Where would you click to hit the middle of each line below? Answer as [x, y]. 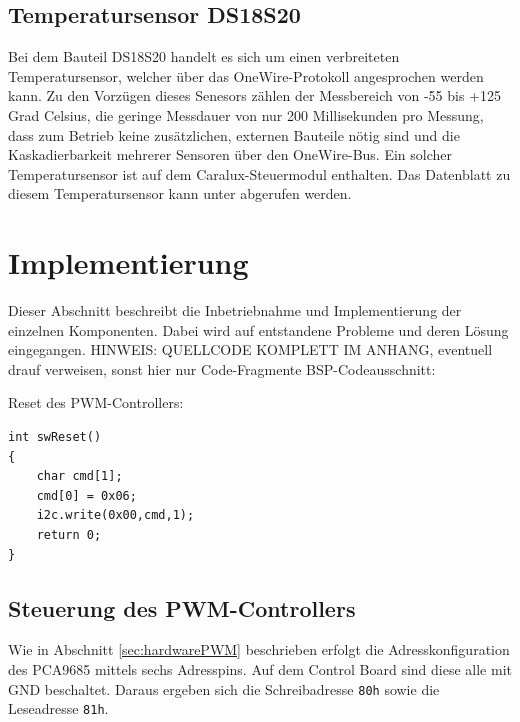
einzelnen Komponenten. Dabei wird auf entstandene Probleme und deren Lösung [258, 329]
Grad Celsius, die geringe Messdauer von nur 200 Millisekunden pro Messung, [246, 114]
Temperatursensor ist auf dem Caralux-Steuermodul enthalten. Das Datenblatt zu [259, 173]
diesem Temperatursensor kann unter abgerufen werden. [180, 193]
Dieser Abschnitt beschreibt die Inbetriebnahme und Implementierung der [235, 310]
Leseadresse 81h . [58, 708]
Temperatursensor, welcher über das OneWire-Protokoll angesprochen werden [246, 75]
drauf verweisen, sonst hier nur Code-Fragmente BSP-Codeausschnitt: [222, 368]
